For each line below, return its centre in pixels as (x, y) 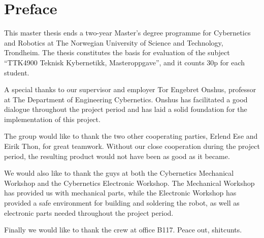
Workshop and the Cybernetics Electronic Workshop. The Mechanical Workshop (129, 183)
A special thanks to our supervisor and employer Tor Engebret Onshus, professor (130, 89)
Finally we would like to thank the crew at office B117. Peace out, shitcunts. (123, 230)
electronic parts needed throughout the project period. (89, 212)
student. (17, 72)
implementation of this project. (52, 119)
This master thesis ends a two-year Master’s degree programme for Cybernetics (127, 33)
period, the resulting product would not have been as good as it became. (117, 156)
